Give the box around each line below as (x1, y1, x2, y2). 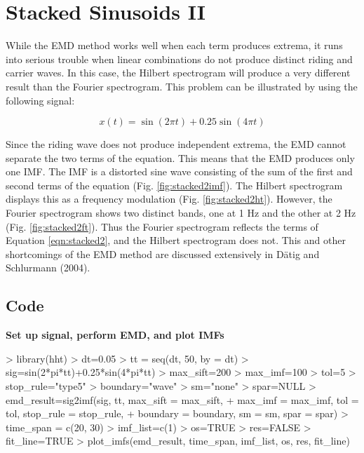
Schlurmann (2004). (6, 260, 90, 275)
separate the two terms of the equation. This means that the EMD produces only (6, 150, 355, 165)
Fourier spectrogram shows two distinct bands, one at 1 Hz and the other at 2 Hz (6, 205, 356, 220)
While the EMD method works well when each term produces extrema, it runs (6, 38, 343, 53)
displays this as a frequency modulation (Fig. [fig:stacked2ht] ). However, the (6, 191, 332, 206)
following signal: (6, 93, 75, 107)
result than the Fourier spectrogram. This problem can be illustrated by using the (6, 79, 358, 93)
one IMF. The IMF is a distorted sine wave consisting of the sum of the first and (6, 164, 353, 179)
